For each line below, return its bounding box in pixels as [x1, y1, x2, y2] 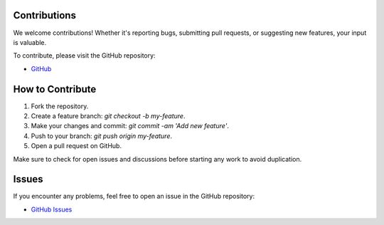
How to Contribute [13, 83, 97, 95]
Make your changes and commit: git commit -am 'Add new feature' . [31, 122, 229, 130]
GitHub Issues [31, 205, 73, 214]
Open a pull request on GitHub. [31, 142, 122, 150]
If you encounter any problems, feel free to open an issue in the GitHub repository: [13, 192, 255, 201]
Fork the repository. [31, 102, 89, 110]
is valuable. [13, 38, 47, 46]
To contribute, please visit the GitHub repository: [13, 51, 156, 60]
